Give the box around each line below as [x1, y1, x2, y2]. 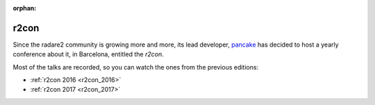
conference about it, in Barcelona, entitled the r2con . [12, 50, 164, 58]
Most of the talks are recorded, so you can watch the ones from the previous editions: [12, 63, 259, 71]
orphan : [12, 4, 37, 12]
